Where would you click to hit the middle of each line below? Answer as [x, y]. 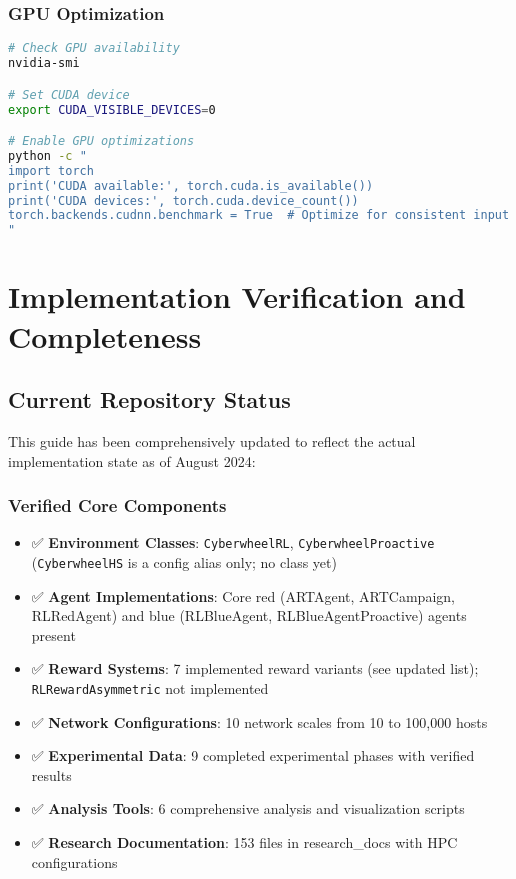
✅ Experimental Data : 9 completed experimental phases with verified [253, 755]
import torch [51, 170]
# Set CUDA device [69, 94]
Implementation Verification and [237, 296]
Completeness [105, 335]
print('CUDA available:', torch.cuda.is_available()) [191, 185]
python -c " [47, 155]
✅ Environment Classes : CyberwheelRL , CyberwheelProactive [233, 542]
